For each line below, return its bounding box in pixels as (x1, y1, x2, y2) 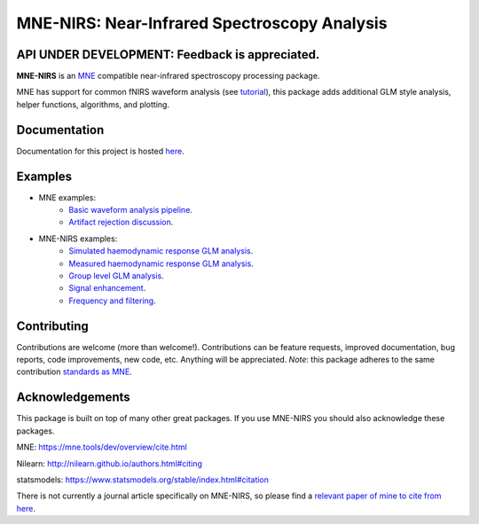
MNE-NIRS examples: (38, 233, 118, 244)
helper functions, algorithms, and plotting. (16, 98, 170, 110)
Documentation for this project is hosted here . (16, 145, 185, 156)
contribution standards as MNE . (16, 366, 132, 377)
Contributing (16, 318, 89, 333)
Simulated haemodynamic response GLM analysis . (68, 246, 254, 256)
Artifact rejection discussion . (68, 217, 174, 228)
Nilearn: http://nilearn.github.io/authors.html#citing (16, 458, 203, 469)
